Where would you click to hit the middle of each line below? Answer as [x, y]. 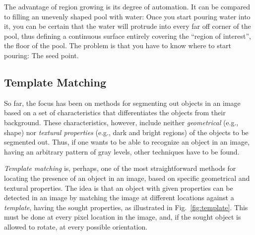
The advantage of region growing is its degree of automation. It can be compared [127, 6]
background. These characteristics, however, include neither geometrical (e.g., [121, 122]
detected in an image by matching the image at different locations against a [119, 197]
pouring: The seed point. [41, 55]
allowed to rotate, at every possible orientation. [76, 226]
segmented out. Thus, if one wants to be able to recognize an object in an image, [127, 142]
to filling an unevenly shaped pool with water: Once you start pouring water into [127, 16]
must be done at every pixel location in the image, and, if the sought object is [123, 217]
